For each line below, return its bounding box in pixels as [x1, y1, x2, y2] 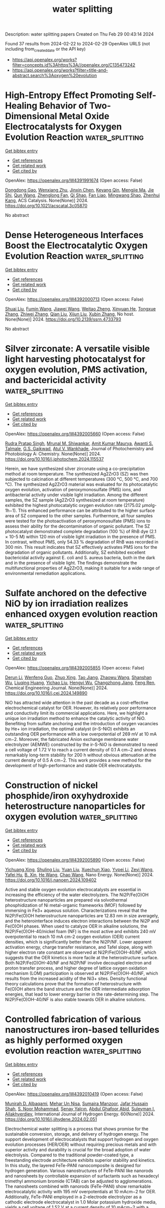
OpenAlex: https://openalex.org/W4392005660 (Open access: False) [5, 431, 145, 436]
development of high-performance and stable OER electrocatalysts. [5, 762, 142, 768]
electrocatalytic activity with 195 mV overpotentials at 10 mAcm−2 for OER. [5, 1188, 156, 1194]
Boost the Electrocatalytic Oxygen [5, 240, 148, 251]
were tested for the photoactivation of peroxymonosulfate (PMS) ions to [5, 518, 151, 524]
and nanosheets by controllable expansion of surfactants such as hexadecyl [5, 1173, 159, 1178]
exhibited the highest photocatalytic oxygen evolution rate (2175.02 [5, 502, 141, 508]
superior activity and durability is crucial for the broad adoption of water [5, 1146, 151, 1152]
